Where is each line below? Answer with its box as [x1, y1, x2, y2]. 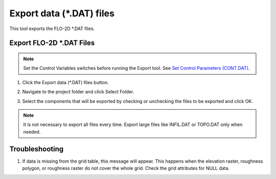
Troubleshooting [9, 144, 64, 153]
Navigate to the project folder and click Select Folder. [22, 89, 134, 95]
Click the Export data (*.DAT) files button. [22, 79, 109, 85]
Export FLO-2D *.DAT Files [9, 39, 95, 47]
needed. [23, 129, 41, 135]
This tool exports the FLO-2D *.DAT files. [9, 25, 95, 32]
